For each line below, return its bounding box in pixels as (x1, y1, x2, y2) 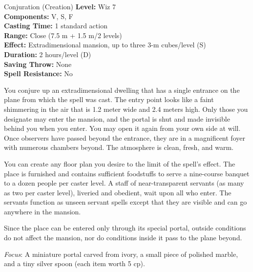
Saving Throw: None (4, 59, 72, 69)
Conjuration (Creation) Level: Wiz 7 (4, 1, 116, 11)
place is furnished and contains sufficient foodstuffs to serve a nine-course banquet (4, 168, 250, 178)
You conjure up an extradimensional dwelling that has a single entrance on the (4, 84, 240, 95)
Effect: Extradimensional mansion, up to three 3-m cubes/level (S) (4, 40, 206, 50)
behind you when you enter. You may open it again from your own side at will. (4, 123, 241, 133)
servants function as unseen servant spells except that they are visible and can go (4, 197, 247, 207)
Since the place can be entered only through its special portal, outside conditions (4, 223, 246, 233)
